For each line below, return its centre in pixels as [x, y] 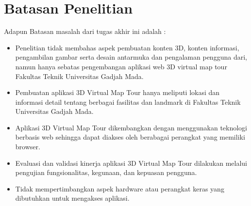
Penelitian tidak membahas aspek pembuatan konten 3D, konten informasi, [127, 47]
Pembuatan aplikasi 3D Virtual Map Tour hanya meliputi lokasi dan [117, 92]
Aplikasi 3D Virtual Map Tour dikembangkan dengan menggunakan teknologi [131, 127]
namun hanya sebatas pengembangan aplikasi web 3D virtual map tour [121, 66]
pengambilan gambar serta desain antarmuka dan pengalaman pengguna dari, [131, 57]
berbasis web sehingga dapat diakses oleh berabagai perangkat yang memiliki [130, 137]
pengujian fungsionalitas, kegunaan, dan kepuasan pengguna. [106, 172]
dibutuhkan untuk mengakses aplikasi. [72, 198]
